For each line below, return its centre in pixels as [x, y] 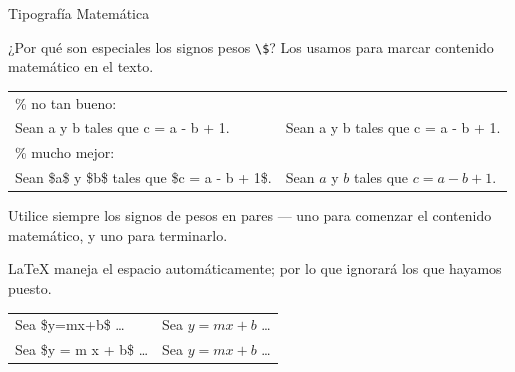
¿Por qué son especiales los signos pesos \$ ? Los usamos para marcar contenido [251, 46]
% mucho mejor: [65, 152]
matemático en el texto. [81, 66]
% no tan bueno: [66, 102]
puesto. [30, 288]
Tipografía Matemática [79, 13]
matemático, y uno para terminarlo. [118, 234]
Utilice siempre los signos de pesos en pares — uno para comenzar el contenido [250, 215]
